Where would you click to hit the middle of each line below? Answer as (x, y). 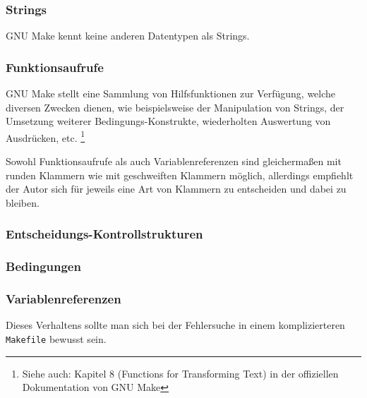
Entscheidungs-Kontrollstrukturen (104, 234)
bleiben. (23, 202)
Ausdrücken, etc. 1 (46, 136)
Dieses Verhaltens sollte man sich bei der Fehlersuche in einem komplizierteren (175, 325)
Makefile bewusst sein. (56, 338)
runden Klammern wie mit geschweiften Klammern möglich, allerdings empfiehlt (180, 175)
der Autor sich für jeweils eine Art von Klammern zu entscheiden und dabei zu (176, 189)
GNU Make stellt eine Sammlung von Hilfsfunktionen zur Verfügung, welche (171, 94)
